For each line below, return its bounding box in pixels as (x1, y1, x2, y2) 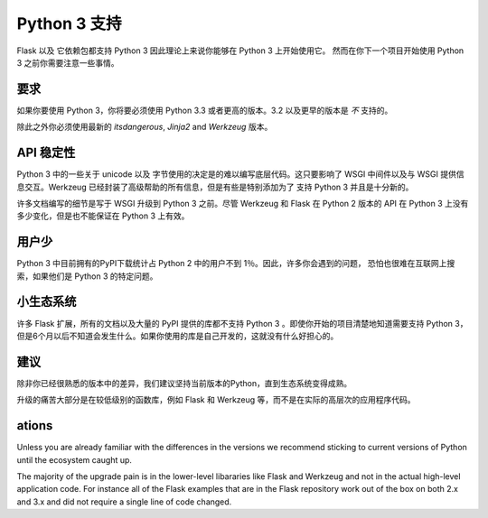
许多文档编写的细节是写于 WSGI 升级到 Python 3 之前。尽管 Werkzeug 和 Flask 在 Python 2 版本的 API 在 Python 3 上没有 (16, 198, 469, 208)
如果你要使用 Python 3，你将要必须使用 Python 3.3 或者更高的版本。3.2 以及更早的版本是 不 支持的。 (16, 105, 393, 116)
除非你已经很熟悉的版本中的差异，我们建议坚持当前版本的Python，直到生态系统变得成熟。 (16, 377, 352, 388)
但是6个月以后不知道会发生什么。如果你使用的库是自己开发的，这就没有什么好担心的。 (16, 330, 339, 341)
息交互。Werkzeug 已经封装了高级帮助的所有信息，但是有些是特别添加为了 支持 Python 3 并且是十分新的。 (16, 181, 414, 192)
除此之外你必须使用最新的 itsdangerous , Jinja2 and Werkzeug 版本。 (16, 122, 273, 133)
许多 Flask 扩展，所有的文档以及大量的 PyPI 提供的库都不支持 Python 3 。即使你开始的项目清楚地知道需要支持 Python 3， (16, 318, 468, 328)
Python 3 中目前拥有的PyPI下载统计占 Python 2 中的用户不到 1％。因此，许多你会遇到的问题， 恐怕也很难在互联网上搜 (16, 258, 455, 269)
